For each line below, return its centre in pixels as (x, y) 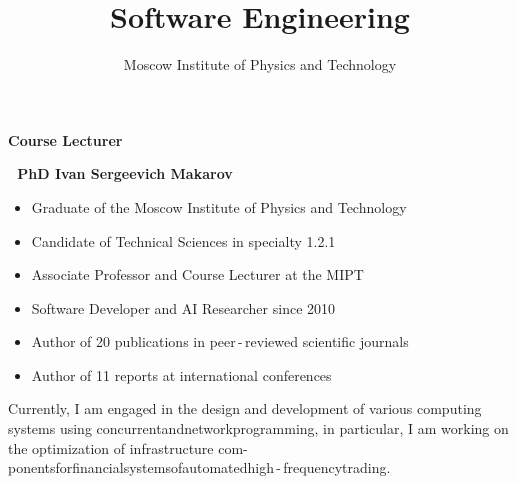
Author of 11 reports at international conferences (181, 374)
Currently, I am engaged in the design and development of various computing (245, 408)
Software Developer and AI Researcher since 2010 (183, 307)
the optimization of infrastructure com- (128, 447)
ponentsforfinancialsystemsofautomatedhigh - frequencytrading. (199, 467)
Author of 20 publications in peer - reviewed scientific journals (220, 341)
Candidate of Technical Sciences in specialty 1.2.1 (183, 240)
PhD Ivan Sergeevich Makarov (125, 173)
